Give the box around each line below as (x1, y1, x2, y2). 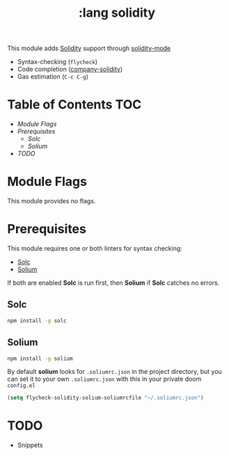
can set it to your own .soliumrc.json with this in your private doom (7, 375, 202, 384)
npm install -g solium (7, 355, 73, 362)
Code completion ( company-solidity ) (17, 65, 123, 74)
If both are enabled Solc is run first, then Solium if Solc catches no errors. (7, 278, 220, 287)
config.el (7, 382, 36, 389)
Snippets (17, 441, 43, 450)
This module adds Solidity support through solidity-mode (7, 44, 171, 53)
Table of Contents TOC (7, 97, 142, 113)
